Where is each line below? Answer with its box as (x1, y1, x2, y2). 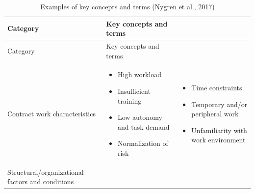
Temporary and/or (191, 99, 248, 109)
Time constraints (191, 83, 242, 93)
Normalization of (117, 138, 168, 148)
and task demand (117, 121, 170, 132)
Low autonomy (117, 112, 162, 122)
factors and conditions (7, 176, 74, 187)
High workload (117, 69, 162, 80)
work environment (191, 135, 246, 145)
